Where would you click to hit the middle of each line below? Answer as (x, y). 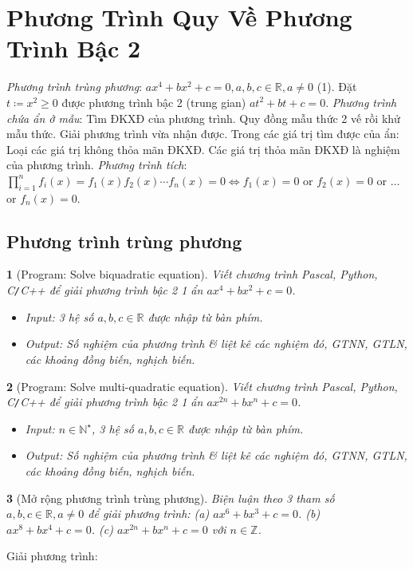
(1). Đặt (337, 87)
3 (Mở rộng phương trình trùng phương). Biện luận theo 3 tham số (171, 498)
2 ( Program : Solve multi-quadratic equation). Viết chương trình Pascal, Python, (202, 386)
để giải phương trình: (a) (149, 514)
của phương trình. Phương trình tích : (97, 165)
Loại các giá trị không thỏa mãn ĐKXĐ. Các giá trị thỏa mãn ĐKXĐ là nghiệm (203, 149)
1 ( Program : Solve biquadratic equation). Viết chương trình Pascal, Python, (192, 274)
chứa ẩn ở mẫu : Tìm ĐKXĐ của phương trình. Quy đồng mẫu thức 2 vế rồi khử (203, 118)
